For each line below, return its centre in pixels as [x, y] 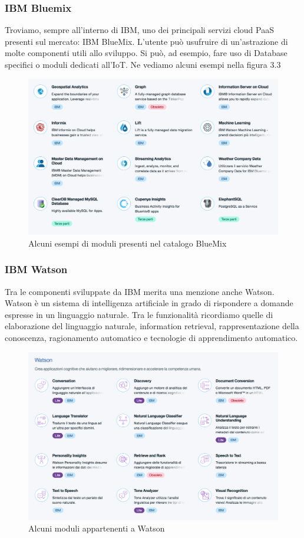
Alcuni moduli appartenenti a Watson [97, 528]
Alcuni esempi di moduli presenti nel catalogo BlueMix [128, 243]
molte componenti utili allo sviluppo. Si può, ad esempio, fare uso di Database [146, 53]
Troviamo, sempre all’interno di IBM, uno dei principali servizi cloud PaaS [139, 30]
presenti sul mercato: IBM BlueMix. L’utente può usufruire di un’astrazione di [146, 41]
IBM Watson [36, 269]
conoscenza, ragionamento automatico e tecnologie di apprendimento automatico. [151, 337]
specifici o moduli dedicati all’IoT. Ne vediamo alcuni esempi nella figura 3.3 [143, 64]
